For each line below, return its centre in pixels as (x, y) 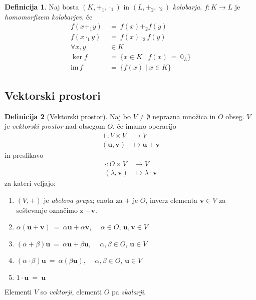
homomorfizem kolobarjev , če (49, 16)
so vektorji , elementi (71, 292)
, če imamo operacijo (145, 126)
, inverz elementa (171, 200)
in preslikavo (24, 155)
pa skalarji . (129, 292)
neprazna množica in (184, 116)
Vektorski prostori (53, 95)
